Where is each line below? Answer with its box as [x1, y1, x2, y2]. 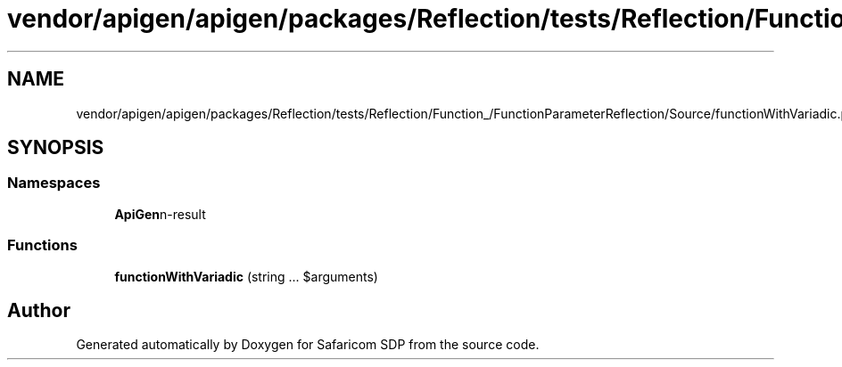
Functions [7, 236, 78, 255]
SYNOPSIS [7, 136, 104, 159]
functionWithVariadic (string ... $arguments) [114, 268, 378, 284]
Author [7, 298, 70, 322]
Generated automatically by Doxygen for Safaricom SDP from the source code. [76, 337, 540, 353]
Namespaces [7, 174, 101, 192]
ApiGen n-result [114, 206, 206, 222]
